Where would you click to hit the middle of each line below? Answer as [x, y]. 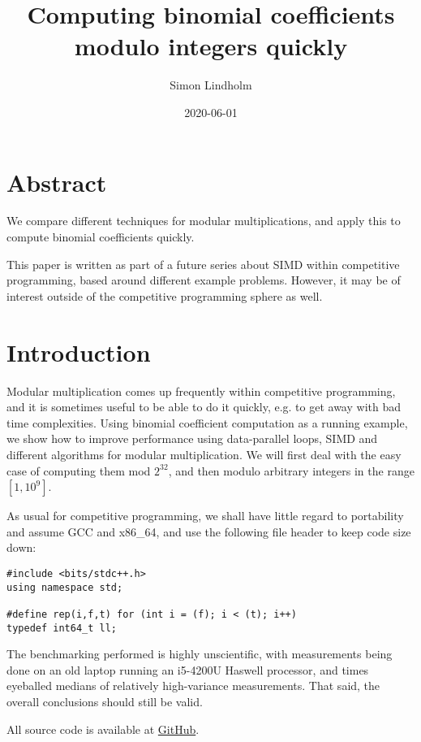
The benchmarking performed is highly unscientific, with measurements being [200, 654]
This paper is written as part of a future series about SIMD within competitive [203, 264]
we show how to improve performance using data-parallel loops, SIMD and [192, 438]
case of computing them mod [79, 470]
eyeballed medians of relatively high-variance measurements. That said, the [193, 686]
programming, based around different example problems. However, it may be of [204, 280]
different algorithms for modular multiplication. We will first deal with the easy [204, 454]
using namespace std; [65, 587]
